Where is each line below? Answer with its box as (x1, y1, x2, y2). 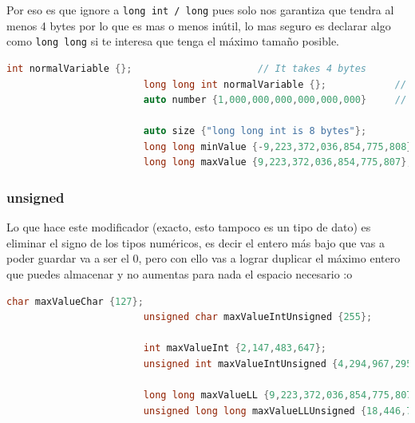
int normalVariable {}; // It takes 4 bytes (6, 62, 367, 74)
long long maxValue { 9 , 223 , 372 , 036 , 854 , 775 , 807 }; (143, 156, 413, 168)
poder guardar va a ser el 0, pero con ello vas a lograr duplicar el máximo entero (6, 250, 401, 267)
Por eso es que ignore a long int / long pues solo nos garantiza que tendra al (6, 2, 394, 18)
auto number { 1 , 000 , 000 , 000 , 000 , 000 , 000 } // (143, 94, 407, 106)
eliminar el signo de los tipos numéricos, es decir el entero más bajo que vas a (6, 234, 385, 251)
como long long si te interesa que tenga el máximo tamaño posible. (6, 33, 339, 49)
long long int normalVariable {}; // (143, 78, 407, 90)
